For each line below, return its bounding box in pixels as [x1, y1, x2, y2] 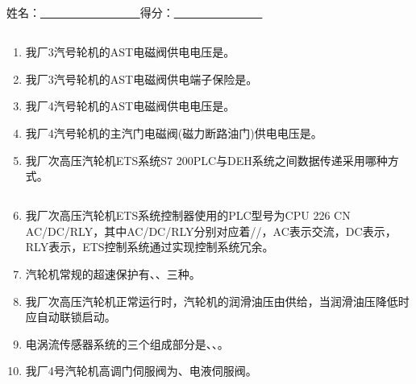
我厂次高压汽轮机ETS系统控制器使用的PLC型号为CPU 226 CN [25, 207, 351, 224]
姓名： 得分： [6, 4, 174, 21]
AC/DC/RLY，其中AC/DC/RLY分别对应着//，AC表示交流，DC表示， [25, 222, 397, 239]
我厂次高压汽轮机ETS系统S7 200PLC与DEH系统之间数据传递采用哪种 [25, 151, 388, 168]
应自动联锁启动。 [25, 308, 116, 325]
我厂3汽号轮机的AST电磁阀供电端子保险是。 [25, 70, 258, 87]
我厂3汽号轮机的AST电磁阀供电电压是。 [25, 43, 235, 60]
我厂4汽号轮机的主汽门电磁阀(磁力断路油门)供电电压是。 [25, 124, 322, 141]
